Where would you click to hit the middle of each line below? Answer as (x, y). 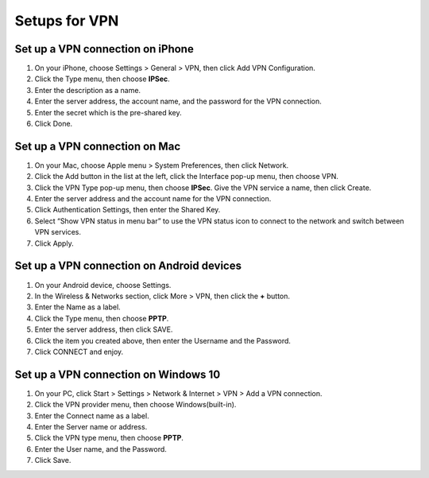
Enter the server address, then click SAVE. (104, 329)
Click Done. (54, 124)
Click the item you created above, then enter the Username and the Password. (163, 340)
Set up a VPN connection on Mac (98, 146)
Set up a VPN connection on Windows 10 (118, 374)
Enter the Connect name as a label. (92, 416)
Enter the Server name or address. (91, 426)
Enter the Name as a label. (77, 307)
